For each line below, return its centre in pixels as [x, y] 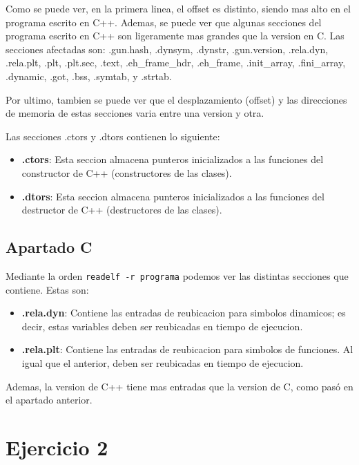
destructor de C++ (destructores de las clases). [122, 210]
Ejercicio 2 [57, 447]
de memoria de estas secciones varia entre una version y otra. [135, 113]
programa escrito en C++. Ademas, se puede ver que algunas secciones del [164, 22]
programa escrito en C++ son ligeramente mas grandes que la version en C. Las [175, 36]
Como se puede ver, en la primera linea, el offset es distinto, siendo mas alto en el [178, 8]
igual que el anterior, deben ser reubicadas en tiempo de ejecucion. [163, 362]
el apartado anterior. [49, 400]
